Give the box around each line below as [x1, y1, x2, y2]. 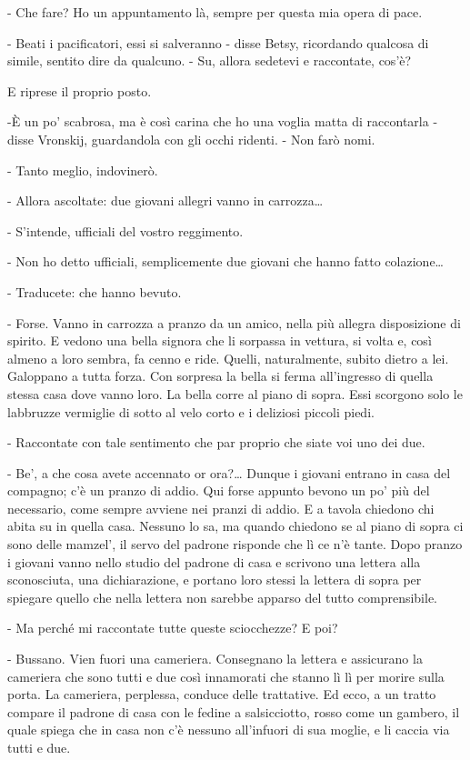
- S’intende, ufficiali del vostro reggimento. [7, 221, 244, 240]
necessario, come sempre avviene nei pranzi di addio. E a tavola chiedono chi [7, 498, 435, 517]
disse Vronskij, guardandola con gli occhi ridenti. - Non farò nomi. [7, 129, 375, 148]
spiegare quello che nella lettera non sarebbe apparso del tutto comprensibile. [7, 587, 438, 606]
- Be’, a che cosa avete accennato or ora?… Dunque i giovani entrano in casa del [7, 463, 451, 482]
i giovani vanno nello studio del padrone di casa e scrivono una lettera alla [7, 552, 421, 571]
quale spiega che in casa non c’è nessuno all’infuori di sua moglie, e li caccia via [7, 720, 450, 739]
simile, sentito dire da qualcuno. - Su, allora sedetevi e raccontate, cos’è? [7, 51, 412, 70]
